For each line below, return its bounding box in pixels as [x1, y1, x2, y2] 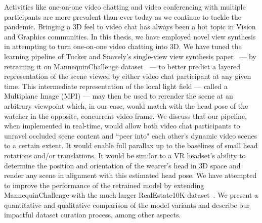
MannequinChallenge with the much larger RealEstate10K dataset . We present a [4, 190, 258, 200]
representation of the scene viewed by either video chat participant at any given [4, 71, 251, 81]
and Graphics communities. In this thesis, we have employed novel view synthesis [4, 31, 256, 41]
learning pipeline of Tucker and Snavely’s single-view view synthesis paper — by [4, 51, 256, 61]
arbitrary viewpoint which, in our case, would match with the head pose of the [4, 100, 248, 111]
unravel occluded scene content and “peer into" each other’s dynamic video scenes [4, 130, 257, 141]
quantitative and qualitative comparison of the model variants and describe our [4, 199, 250, 210]
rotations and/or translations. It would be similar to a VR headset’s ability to [4, 150, 246, 160]
